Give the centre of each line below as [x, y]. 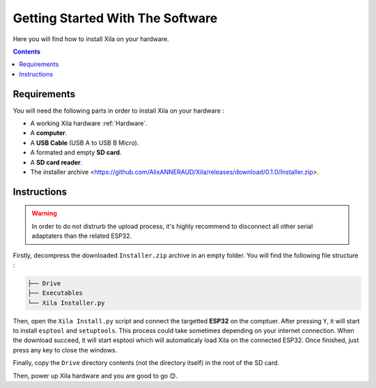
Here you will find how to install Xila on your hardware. [91, 39]
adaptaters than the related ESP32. [82, 236]
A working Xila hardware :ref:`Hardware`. [89, 123]
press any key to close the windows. [65, 350]
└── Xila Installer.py [66, 303]
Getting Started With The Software [115, 18]
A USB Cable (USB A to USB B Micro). [85, 143]
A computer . [49, 133]
